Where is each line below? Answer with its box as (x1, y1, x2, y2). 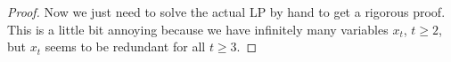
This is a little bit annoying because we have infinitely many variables (7, 19, 389, 38)
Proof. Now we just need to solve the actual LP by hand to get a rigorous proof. (7, 3, 446, 20)
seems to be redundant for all (45, 37, 206, 56)
